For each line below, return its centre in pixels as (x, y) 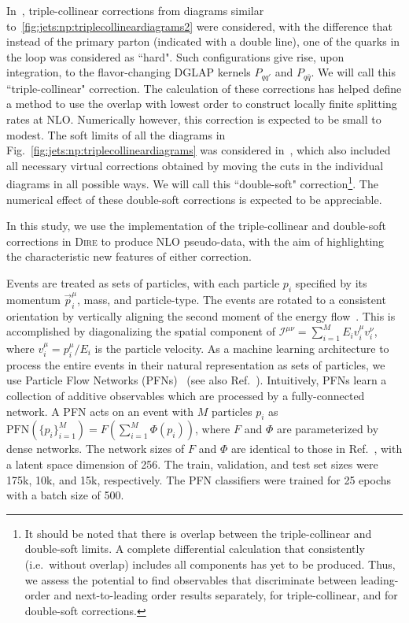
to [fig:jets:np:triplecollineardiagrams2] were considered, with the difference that (199, 26)
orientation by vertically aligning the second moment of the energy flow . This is (201, 315)
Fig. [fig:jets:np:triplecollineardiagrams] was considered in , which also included (199, 150)
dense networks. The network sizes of (96, 449)
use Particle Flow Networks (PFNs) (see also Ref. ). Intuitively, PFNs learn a (197, 380)
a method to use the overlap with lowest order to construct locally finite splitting (202, 104)
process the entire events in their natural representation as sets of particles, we (196, 364)
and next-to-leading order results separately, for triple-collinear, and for (226, 595)
